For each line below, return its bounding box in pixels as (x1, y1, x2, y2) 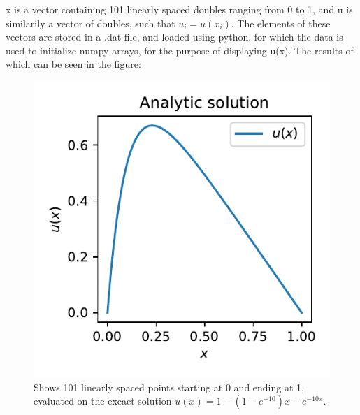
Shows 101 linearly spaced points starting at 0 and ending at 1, (34, 379, 304, 394)
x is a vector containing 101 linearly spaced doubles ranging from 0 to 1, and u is (6, 2, 353, 16)
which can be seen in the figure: (6, 57, 141, 71)
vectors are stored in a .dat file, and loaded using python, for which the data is (6, 29, 343, 44)
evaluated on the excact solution (34, 393, 172, 408)
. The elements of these (231, 15, 331, 30)
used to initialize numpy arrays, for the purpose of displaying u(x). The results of (6, 43, 354, 57)
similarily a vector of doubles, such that (6, 15, 175, 30)
